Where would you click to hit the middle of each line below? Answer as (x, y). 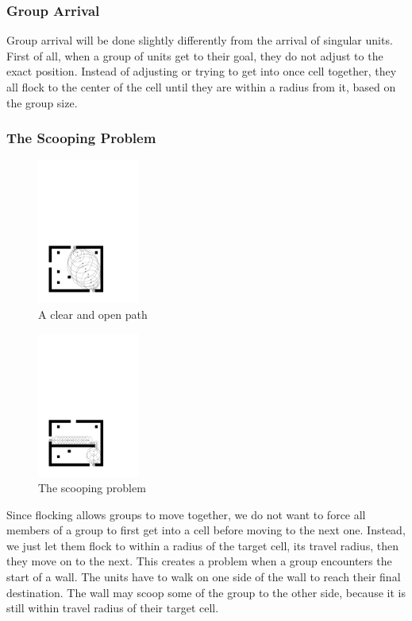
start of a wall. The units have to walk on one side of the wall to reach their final (204, 577)
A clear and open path (93, 314)
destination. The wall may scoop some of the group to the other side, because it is (206, 592)
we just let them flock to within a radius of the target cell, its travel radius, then (202, 545)
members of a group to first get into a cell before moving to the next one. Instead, (206, 530)
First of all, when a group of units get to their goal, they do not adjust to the (195, 55)
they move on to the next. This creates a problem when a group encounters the (199, 561)
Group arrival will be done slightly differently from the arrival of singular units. (200, 40)
